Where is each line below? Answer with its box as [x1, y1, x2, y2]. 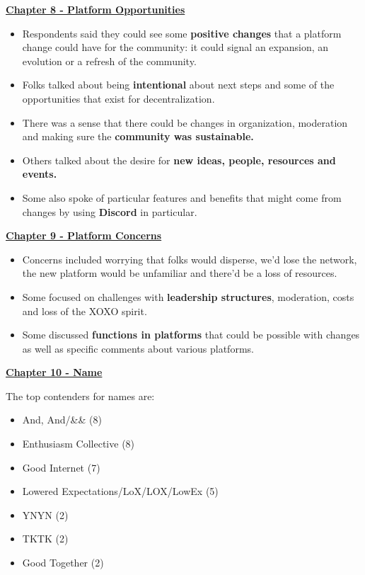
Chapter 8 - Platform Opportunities [6, 2, 185, 16]
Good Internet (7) [22, 460, 100, 474]
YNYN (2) [22, 507, 69, 522]
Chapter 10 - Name [6, 365, 103, 380]
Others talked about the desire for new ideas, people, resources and [22, 152, 336, 167]
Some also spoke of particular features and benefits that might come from [22, 190, 342, 205]
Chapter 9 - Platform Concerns [6, 228, 162, 243]
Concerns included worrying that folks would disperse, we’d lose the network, [22, 251, 357, 266]
